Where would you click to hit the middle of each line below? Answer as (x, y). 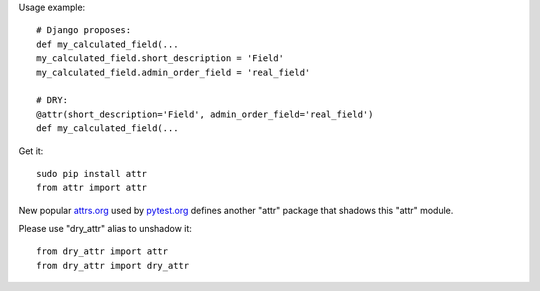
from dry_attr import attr (102, 251)
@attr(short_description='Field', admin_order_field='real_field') (205, 114)
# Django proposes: (84, 30)
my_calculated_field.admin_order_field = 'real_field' (173, 72)
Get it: (31, 151)
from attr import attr (92, 188)
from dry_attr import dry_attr (113, 265)
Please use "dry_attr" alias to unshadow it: (105, 229)
